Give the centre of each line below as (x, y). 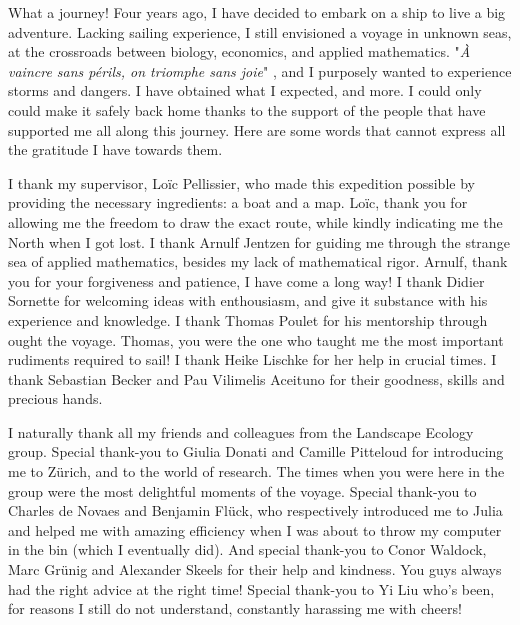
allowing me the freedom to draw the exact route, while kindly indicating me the (255, 221)
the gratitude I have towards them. (115, 149)
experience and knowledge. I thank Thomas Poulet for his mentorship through (248, 319)
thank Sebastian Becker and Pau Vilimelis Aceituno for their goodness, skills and (256, 378)
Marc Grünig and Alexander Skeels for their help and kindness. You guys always (255, 569)
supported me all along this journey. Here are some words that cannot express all (257, 129)
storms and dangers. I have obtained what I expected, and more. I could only (245, 90)
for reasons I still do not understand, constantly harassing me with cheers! (235, 608)
